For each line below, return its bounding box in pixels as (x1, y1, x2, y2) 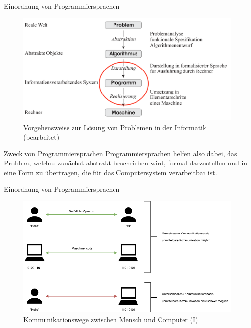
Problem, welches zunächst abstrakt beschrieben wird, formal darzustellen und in (4, 158, 248, 168)
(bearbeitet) (23, 132, 60, 142)
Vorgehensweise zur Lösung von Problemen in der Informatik (23, 122, 206, 132)
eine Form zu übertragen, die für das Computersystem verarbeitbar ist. (4, 167, 217, 178)
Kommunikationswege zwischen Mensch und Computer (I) (23, 314, 198, 324)
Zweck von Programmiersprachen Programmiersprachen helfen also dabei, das (4, 148, 237, 158)
